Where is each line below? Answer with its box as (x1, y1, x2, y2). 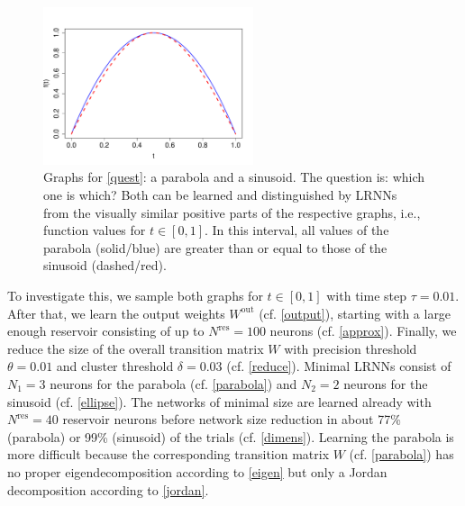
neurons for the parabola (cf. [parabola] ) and (50, 375, 297, 393)
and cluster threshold (56, 357, 174, 375)
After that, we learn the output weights (7, 303, 225, 322)
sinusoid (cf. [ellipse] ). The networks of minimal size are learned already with (7, 392, 432, 411)
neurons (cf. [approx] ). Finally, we (269, 321, 457, 340)
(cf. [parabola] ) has (349, 445, 454, 464)
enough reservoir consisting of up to (7, 321, 205, 340)
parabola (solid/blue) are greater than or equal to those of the (43, 238, 387, 257)
